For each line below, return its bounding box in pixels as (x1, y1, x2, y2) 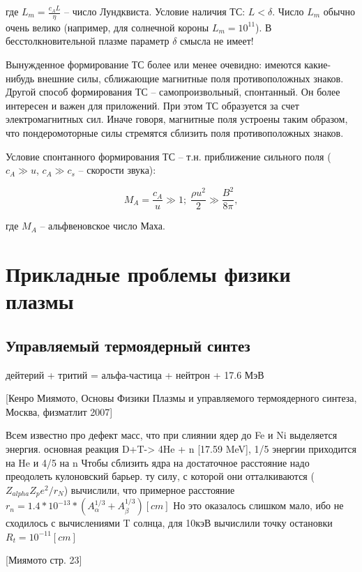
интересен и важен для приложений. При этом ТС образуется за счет (6, 98, 299, 112)
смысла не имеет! (180, 33, 254, 48)
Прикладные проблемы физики (6, 259, 291, 288)
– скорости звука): (78, 163, 156, 177)
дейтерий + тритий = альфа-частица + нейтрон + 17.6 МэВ (6, 367, 264, 382)
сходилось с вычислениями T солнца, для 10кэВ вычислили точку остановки (6, 515, 333, 530)
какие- (304, 57, 331, 72)
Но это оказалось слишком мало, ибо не (173, 498, 344, 513)
